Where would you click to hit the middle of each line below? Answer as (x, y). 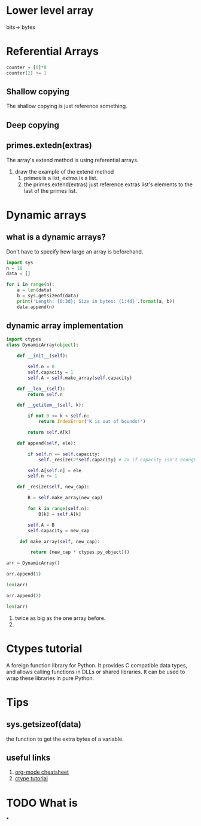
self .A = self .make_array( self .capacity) (80, 378)
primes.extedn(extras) (49, 146)
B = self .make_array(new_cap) (65, 498)
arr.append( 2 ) (24, 595)
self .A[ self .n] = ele (55, 470)
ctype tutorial (31, 779)
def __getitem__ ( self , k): (51, 405)
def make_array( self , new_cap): (60, 541)
